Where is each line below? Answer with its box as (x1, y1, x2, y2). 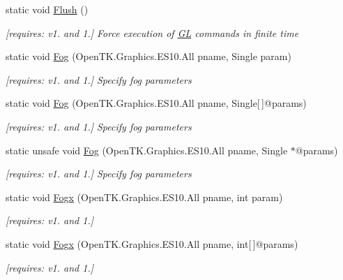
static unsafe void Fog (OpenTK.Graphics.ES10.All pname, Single (6, 142, 288, 157)
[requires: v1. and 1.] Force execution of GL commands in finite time (6, 25, 299, 40)
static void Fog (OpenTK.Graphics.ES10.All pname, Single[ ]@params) (6, 96, 307, 110)
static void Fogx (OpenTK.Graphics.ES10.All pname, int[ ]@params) (6, 236, 298, 251)
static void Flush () (6, 2, 89, 16)
